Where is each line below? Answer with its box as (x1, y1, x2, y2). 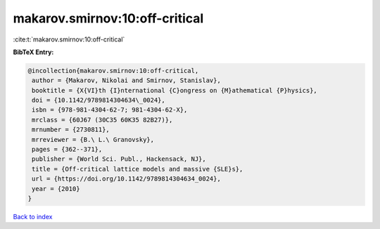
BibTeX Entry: (13, 48, 54, 56)
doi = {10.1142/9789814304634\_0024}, (32, 96, 165, 105)
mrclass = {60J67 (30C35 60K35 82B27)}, (32, 116, 173, 124)
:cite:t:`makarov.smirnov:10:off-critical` (13, 35, 125, 44)
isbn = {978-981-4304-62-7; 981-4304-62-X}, (32, 106, 188, 114)
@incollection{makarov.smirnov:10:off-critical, (27, 67, 199, 74)
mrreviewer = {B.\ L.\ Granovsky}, (32, 136, 155, 143)
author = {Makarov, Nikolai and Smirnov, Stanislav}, (32, 77, 221, 84)
